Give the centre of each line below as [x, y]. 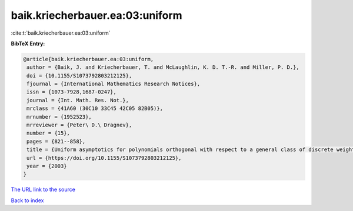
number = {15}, [49, 133]
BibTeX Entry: [28, 43]
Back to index [27, 200]
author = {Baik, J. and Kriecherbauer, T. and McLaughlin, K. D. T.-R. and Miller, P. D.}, [163, 67]
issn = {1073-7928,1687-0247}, [72, 92]
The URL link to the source [43, 190]
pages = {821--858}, [56, 141]
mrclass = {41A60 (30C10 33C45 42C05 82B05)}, [95, 108]
